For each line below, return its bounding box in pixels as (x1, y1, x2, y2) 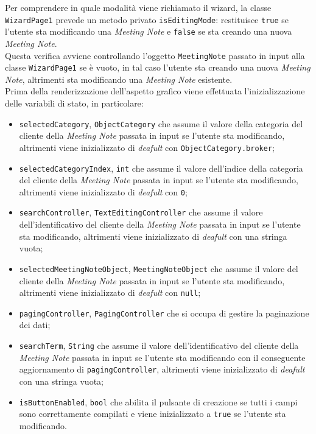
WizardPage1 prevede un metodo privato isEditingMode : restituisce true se (5, 13, 289, 26)
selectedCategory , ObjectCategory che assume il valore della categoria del (19, 117, 303, 130)
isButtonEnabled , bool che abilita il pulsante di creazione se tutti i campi (19, 395, 298, 408)
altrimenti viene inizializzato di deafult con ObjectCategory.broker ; (19, 141, 275, 153)
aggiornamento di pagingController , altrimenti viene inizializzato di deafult (19, 363, 305, 376)
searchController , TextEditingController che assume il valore (19, 206, 263, 219)
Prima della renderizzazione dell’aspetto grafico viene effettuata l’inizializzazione (5, 85, 305, 97)
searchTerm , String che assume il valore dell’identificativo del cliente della (19, 339, 299, 351)
